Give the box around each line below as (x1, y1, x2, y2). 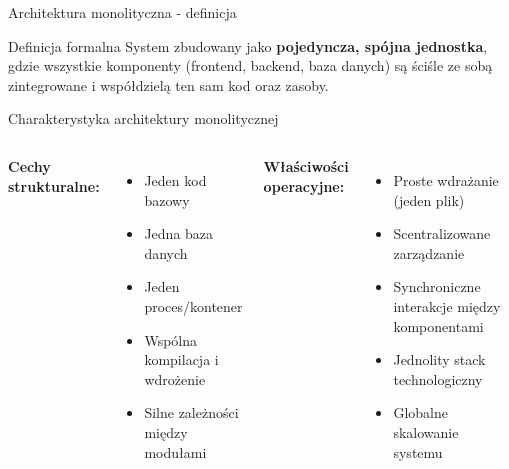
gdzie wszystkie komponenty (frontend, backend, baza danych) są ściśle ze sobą (8, 55, 493, 76)
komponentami (393, 315, 484, 336)
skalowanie (393, 421, 459, 442)
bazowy (144, 189, 190, 210)
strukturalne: (8, 175, 100, 196)
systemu (393, 441, 443, 462)
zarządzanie (393, 242, 465, 263)
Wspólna (144, 329, 198, 350)
